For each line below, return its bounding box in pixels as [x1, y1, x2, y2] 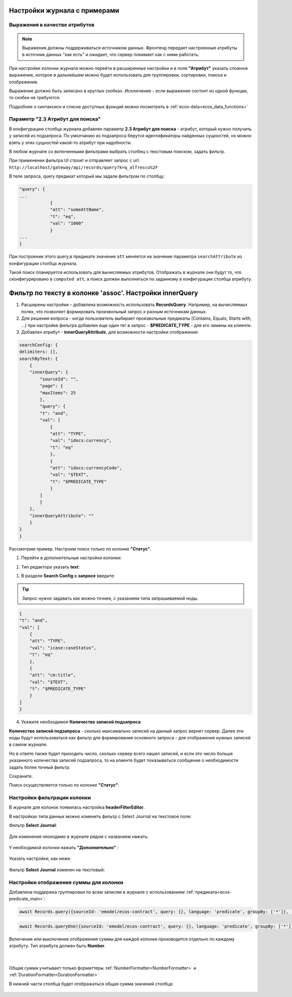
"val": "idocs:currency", [50, 438, 112, 444]
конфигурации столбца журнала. [9, 260, 78, 266]
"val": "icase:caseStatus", [29, 645, 97, 651]
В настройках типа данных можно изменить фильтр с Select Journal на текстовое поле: [9, 813, 192, 819]
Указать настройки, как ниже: [9, 855, 72, 861]
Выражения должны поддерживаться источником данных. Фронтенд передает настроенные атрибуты [22, 44, 237, 51]
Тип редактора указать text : [21, 564, 80, 570]
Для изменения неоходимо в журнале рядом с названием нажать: [9, 834, 148, 839]
